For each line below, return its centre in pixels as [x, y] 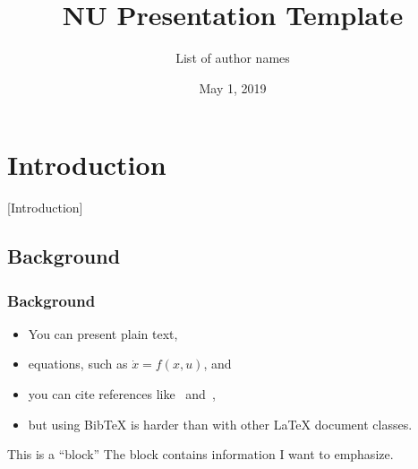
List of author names [233, 58]
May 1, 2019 [233, 87]
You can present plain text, [103, 333]
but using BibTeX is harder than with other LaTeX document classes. [220, 424]
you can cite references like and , [122, 394]
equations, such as [78, 364]
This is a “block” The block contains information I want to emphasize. [200, 454]
